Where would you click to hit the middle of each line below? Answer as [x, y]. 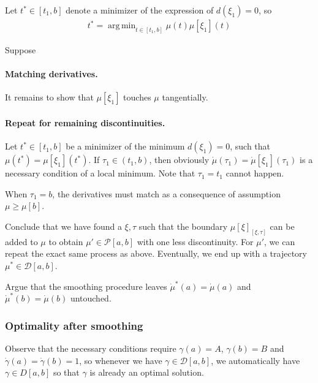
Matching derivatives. [51, 74]
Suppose [21, 49]
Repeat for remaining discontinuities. [85, 122]
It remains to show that [49, 97]
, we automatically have [256, 360]
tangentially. [185, 97]
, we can [280, 241]
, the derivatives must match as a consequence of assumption [166, 193]
